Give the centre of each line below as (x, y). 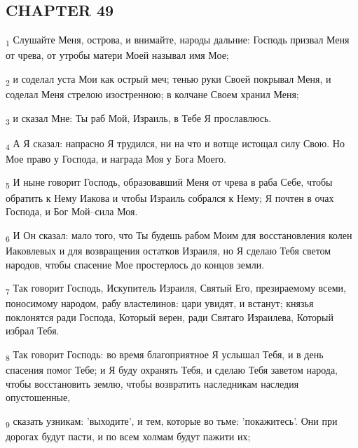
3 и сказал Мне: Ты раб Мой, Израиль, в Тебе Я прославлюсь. (139, 118)
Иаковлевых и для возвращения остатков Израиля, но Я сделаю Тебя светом (168, 250)
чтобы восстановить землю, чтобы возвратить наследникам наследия (152, 383)
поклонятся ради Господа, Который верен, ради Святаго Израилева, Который (170, 317)
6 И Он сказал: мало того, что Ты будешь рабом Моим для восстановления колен (179, 236)
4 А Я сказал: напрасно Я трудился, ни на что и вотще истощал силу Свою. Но (175, 144)
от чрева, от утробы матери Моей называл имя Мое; (117, 55)
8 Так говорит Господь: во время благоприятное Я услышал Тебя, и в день (165, 355)
